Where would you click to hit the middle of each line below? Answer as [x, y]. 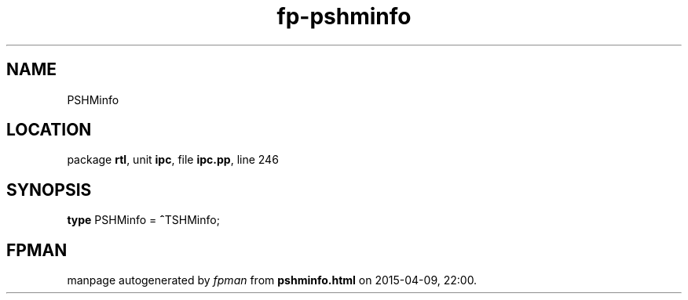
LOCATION [49, 130]
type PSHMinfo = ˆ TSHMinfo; [143, 220]
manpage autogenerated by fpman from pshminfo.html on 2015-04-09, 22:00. [272, 280]
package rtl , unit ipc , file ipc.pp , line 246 [173, 160]
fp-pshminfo [344, 16]
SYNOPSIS [49, 190]
